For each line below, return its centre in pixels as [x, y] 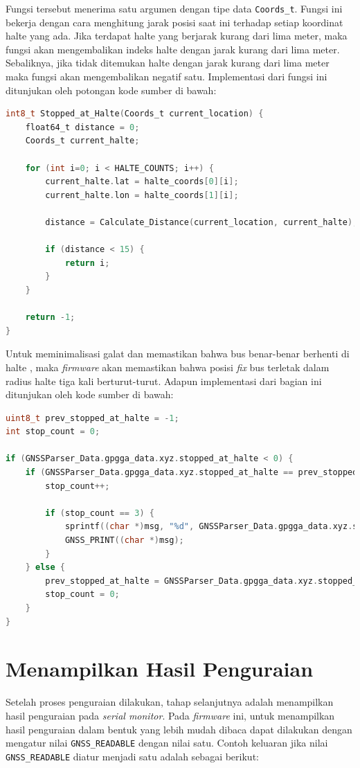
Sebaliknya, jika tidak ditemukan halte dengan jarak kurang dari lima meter [168, 63]
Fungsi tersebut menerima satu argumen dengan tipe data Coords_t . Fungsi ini [174, 8]
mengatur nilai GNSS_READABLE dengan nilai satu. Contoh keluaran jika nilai [167, 743]
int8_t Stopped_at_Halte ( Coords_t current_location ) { [135, 114]
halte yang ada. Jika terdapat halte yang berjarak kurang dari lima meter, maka [177, 36]
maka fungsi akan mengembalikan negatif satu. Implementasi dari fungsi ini [166, 77]
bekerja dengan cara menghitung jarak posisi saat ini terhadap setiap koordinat [174, 22]
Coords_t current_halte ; [82, 141]
